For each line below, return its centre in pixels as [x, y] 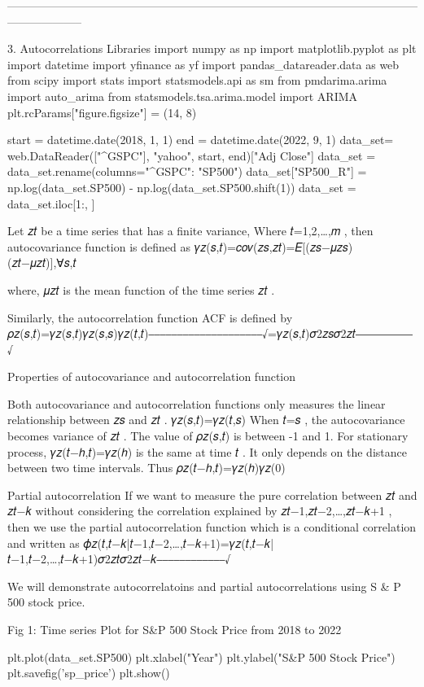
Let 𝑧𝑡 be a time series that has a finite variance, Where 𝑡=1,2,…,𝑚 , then [190, 231]
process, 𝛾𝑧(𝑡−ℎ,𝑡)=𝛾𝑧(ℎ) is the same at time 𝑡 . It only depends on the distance [207, 451]
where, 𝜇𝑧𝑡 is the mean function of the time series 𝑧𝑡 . [141, 289]
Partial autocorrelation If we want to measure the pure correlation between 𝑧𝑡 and [212, 494]
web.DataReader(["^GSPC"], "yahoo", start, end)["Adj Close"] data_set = [192, 155]
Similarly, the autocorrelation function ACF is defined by [150, 317]
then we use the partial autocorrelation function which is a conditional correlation [212, 527]
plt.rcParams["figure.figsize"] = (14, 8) [102, 112]
